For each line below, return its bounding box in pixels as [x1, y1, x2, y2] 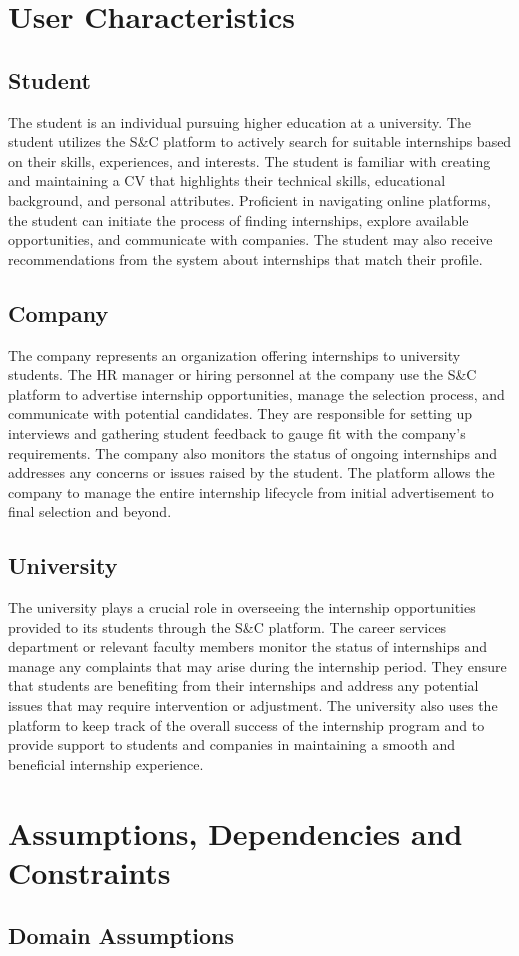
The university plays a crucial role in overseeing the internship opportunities [8, 597, 476, 618]
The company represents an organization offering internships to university [8, 344, 461, 365]
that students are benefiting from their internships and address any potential [8, 675, 479, 696]
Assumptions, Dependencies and [8, 812, 463, 853]
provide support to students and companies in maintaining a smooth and [8, 734, 455, 755]
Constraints [8, 851, 171, 892]
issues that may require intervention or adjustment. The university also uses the [8, 695, 498, 716]
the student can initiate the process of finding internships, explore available [8, 209, 469, 230]
